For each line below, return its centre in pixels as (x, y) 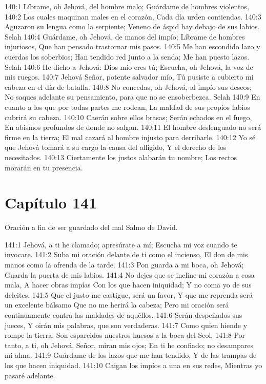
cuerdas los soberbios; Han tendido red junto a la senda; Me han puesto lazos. (127, 56)
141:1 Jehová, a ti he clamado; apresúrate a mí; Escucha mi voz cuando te (121, 244)
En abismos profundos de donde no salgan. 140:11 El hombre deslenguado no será (133, 127)
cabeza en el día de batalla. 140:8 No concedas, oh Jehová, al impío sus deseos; (128, 87)
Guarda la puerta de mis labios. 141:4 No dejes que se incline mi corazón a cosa (130, 274)
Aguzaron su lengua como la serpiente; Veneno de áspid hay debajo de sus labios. (132, 26)
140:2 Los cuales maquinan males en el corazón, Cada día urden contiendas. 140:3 (133, 16)
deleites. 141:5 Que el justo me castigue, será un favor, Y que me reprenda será (129, 294)
